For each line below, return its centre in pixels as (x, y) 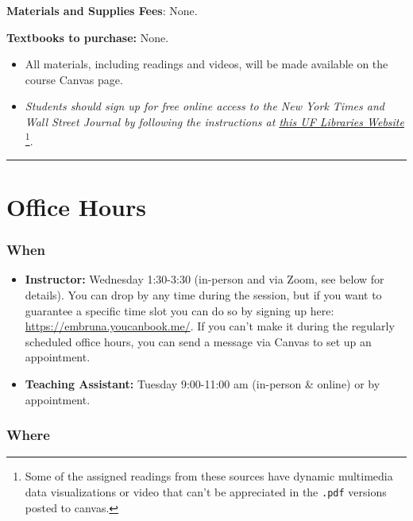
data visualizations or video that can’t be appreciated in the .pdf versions (206, 491)
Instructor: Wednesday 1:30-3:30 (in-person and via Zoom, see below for (205, 279)
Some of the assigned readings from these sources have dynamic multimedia (209, 476)
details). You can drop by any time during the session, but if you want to (203, 295)
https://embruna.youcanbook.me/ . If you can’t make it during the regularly (210, 326)
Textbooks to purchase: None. (88, 37)
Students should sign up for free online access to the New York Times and (205, 106)
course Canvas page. (74, 79)
